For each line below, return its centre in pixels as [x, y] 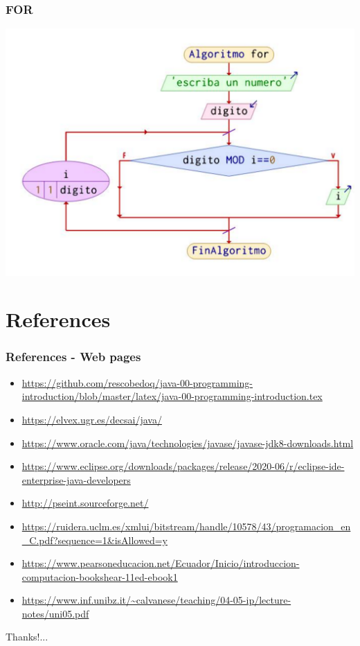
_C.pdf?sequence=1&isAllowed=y [94, 540]
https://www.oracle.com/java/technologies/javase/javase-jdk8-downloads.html [188, 443]
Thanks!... [27, 637]
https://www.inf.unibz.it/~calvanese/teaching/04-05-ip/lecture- [156, 600]
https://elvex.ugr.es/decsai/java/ [92, 419]
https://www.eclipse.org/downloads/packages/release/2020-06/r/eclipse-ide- [183, 466]
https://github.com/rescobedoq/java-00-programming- [137, 382]
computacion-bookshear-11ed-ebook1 [100, 576]
